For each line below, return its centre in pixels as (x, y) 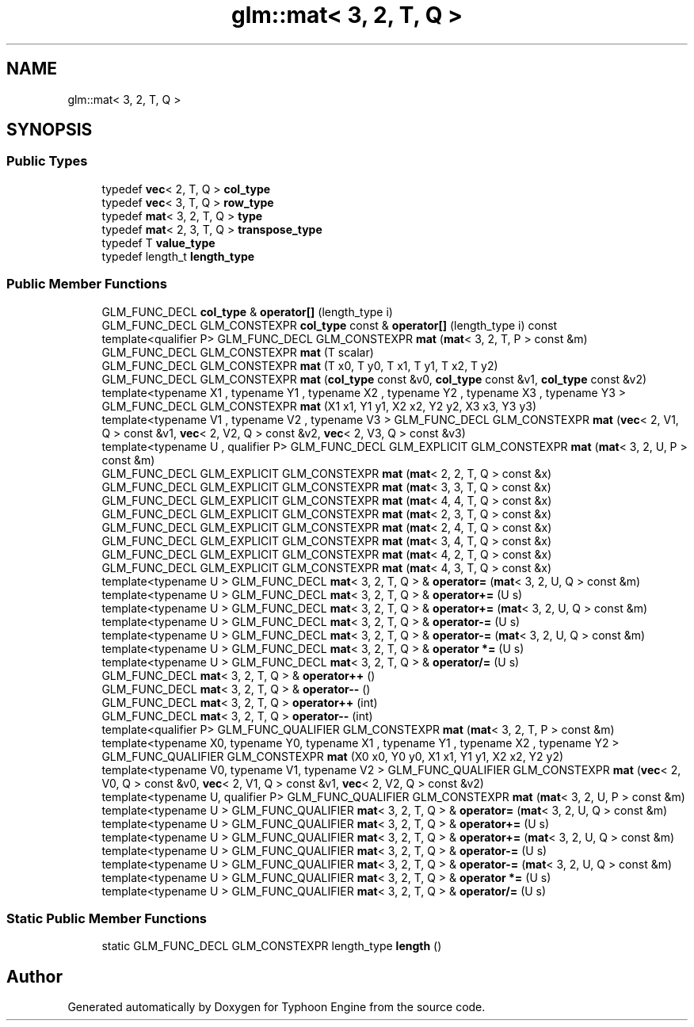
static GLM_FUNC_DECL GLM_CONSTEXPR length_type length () (272, 946)
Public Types (47, 161)
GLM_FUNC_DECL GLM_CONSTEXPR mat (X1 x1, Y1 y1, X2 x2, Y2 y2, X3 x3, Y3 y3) (319, 406)
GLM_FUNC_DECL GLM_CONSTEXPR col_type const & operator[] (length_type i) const (330, 325)
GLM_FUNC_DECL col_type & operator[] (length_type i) (247, 311)
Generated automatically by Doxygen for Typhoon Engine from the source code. (276, 1007)
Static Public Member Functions (107, 918)
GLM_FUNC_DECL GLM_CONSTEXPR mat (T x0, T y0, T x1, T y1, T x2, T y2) (300, 365)
